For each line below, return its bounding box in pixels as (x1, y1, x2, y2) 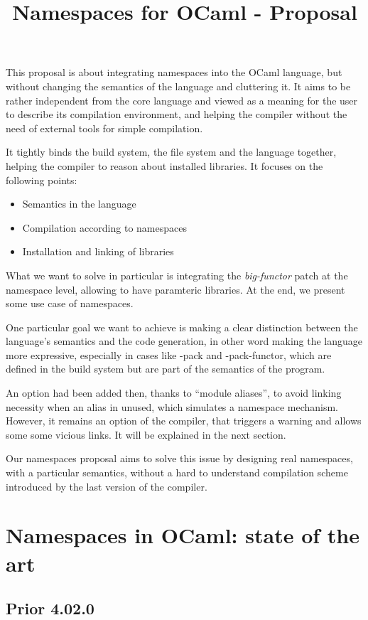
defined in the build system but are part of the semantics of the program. (6, 361, 325, 376)
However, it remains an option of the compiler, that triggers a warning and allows (6, 413, 362, 428)
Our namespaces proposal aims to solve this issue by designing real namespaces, (6, 451, 353, 466)
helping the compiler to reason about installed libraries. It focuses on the (6, 158, 323, 173)
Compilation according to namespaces (22, 220, 187, 235)
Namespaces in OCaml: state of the (6, 520, 359, 550)
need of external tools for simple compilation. (6, 120, 203, 135)
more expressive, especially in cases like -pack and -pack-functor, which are (6, 347, 332, 362)
